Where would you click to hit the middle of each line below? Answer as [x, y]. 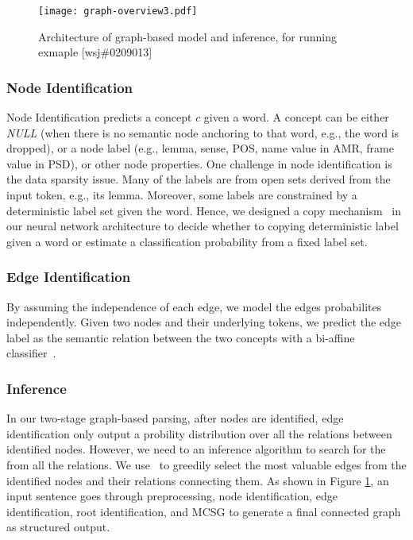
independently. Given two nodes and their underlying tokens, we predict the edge [204, 322]
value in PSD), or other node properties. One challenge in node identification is [199, 163]
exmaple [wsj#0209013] [95, 52]
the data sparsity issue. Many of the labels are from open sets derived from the [199, 179]
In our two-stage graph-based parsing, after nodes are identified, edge [175, 418]
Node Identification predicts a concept [99, 117]
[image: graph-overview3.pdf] [118, 11]
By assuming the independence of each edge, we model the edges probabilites [194, 306]
